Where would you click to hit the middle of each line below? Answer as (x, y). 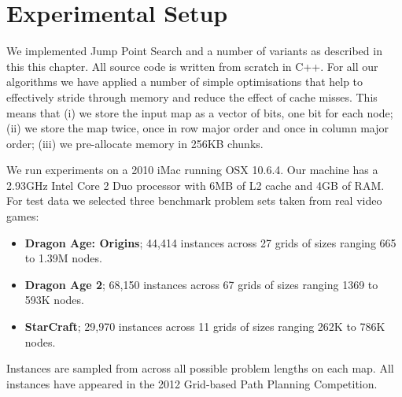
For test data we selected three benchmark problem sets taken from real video (194, 200)
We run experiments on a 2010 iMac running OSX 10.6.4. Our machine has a (192, 170)
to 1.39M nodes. (63, 258)
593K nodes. (54, 300)
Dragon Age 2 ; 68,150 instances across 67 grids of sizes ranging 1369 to (201, 284)
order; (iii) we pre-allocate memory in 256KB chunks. (135, 143)
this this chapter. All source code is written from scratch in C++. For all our (192, 66)
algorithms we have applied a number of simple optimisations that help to (185, 82)
